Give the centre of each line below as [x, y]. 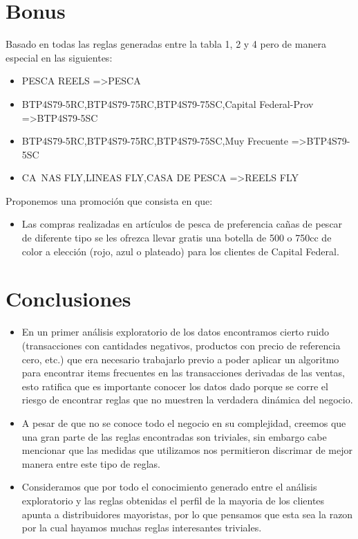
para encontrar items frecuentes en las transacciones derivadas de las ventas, [183, 373]
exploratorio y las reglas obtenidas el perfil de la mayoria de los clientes [173, 500]
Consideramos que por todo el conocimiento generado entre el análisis [169, 487]
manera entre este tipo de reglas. [91, 463]
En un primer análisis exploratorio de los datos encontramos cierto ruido [176, 332]
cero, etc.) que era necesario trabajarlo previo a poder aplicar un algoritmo [180, 359]
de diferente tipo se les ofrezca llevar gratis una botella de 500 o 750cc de [177, 238]
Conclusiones [68, 299]
